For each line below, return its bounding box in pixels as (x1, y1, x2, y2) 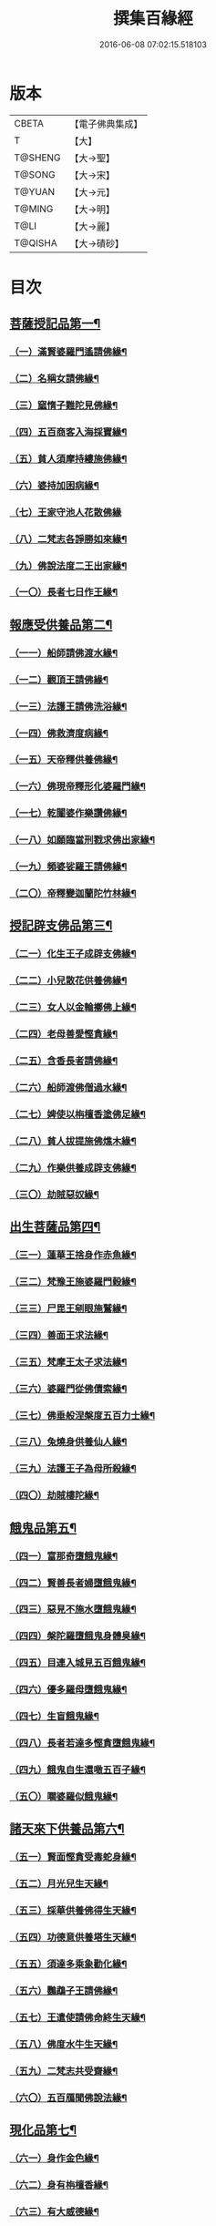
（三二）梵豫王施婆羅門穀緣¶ (9, 1275, 137, 1287)
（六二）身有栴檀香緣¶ (9, 2179, 109, 2191)
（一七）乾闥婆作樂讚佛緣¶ (9, 807, 128, 820)
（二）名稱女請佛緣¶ (9, 373, 100, 385)
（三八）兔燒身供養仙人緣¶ (9, 1436, 128, 1449)
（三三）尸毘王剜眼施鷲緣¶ (9, 1302, 128, 1315)
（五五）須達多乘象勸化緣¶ (9, 1957, 128, 1970)
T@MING (14, 202, 54, 215)
